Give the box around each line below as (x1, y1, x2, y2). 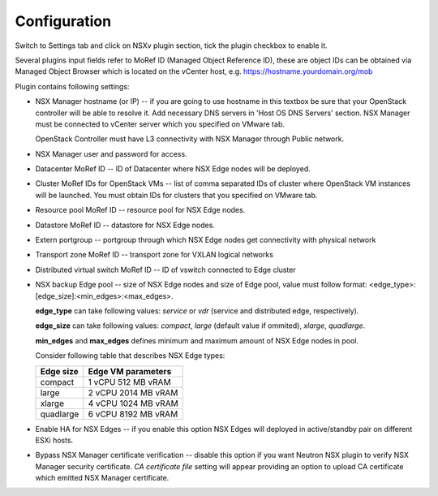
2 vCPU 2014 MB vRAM (88, 386, 178, 398)
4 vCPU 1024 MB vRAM (88, 398, 178, 409)
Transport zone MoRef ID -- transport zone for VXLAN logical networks (35, 250, 273, 260)
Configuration (15, 12, 112, 30)
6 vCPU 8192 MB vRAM (88, 408, 178, 420)
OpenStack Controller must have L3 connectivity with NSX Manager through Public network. (35, 134, 345, 144)
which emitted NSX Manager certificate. (35, 473, 170, 483)
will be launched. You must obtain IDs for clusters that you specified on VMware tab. (35, 190, 318, 200)
